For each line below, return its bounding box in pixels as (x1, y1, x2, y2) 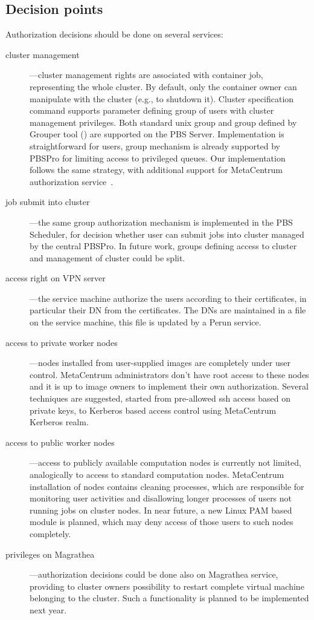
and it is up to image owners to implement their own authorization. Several (30, 380, 309, 393)
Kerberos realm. (30, 416, 89, 428)
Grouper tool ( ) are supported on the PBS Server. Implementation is (30, 128, 284, 140)
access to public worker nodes (5, 436, 115, 448)
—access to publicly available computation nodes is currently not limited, (30, 456, 301, 469)
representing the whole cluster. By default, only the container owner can (30, 80, 297, 93)
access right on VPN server (5, 272, 106, 284)
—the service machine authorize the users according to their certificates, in (30, 292, 307, 304)
